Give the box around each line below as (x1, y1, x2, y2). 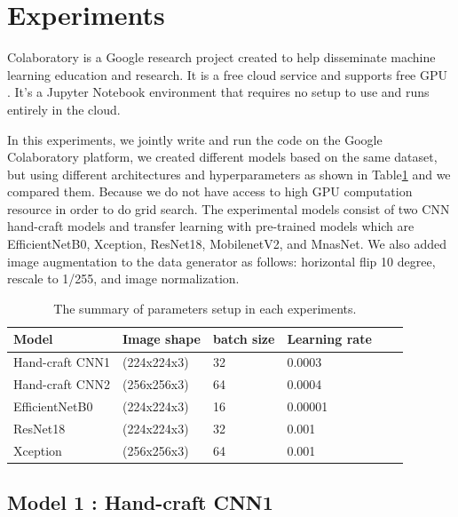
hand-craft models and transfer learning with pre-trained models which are (7, 217, 415, 235)
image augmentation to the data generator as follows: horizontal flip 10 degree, (7, 251, 436, 270)
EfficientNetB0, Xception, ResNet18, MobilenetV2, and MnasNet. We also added (7, 235, 447, 253)
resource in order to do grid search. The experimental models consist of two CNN (7, 199, 450, 218)
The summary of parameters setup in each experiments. (53, 298, 357, 317)
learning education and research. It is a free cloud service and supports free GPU (7, 65, 448, 84)
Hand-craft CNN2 (13, 375, 110, 394)
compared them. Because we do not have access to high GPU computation (7, 182, 413, 201)
